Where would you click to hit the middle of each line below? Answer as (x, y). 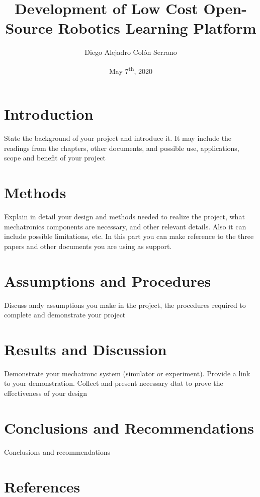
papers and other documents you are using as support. (88, 246)
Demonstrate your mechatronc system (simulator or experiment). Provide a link (127, 373)
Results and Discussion (85, 349)
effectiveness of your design (46, 393)
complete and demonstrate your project (65, 315)
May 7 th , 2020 (131, 70)
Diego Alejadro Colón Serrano (131, 52)
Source (29, 28)
